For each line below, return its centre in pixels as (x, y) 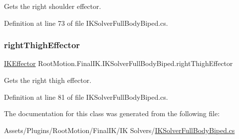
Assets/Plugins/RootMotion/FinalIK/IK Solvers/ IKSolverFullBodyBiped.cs (119, 130)
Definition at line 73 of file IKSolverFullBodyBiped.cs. (86, 23)
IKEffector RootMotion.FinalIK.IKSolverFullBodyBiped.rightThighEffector (119, 63)
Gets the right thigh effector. (48, 80)
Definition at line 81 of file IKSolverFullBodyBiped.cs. (86, 97)
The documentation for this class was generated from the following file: (112, 113)
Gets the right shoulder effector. (53, 6)
